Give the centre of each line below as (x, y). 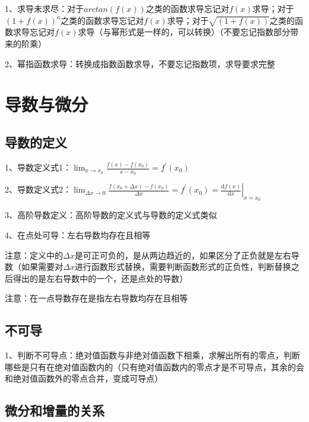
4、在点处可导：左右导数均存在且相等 (78, 235)
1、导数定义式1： (38, 167)
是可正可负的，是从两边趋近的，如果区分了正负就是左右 (183, 255)
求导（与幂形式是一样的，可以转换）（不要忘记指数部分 (184, 32)
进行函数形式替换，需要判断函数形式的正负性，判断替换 (183, 267)
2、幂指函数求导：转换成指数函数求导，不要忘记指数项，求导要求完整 (140, 63)
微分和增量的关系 (55, 410)
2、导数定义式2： (38, 189)
